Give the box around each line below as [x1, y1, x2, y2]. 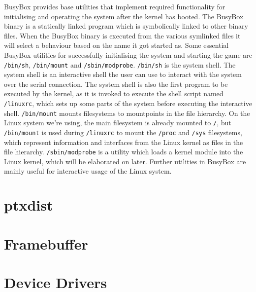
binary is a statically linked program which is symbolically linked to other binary [4, 21, 248, 31]
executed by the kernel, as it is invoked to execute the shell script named [4, 88, 224, 99]
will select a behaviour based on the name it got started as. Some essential [4, 40, 229, 50]
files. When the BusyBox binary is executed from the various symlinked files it [4, 30, 241, 40]
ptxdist [4, 195, 53, 215]
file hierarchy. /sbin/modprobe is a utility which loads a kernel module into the [4, 146, 243, 157]
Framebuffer [4, 233, 88, 254]
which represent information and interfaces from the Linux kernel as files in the [4, 137, 243, 147]
